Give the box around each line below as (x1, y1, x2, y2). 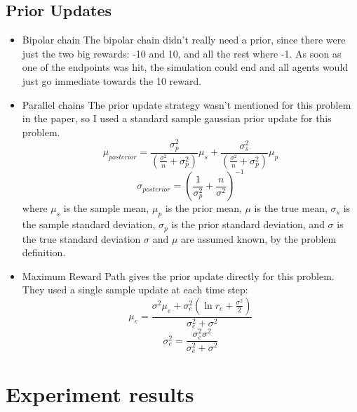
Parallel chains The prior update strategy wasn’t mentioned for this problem (22, 97, 351, 112)
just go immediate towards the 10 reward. (22, 73, 202, 88)
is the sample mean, (63, 201, 149, 215)
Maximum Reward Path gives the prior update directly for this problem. (22, 268, 335, 283)
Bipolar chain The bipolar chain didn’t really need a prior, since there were (22, 32, 346, 47)
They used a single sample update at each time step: (22, 282, 248, 297)
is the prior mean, (165, 201, 242, 215)
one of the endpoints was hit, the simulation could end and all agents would (22, 60, 349, 74)
